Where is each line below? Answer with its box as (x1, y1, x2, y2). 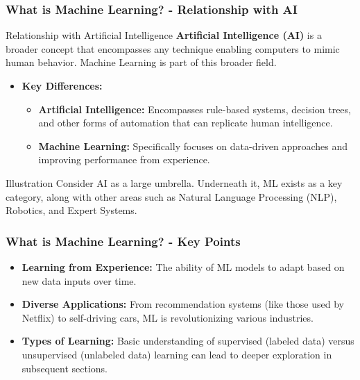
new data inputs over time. (22, 273, 137, 288)
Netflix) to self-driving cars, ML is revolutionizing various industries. (22, 310, 314, 324)
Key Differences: (22, 79, 103, 92)
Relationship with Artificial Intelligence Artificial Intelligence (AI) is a (6, 28, 322, 42)
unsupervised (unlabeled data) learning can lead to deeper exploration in (22, 347, 332, 361)
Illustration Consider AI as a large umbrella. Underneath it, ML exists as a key (6, 175, 343, 190)
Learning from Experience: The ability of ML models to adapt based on (22, 259, 345, 274)
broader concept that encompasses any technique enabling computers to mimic (6, 41, 340, 56)
